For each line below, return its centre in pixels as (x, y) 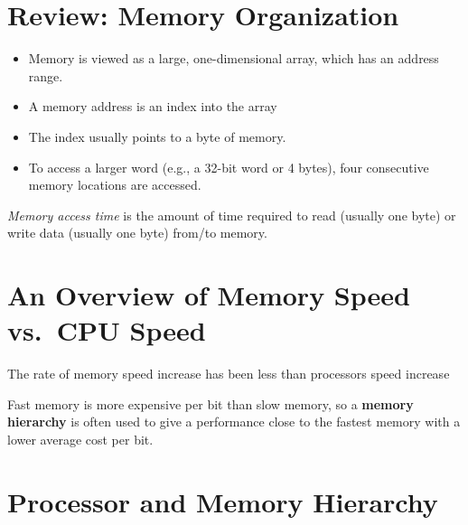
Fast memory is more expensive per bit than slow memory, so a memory (211, 403)
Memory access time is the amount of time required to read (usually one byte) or (232, 215)
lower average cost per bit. (80, 439)
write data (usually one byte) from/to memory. (137, 233)
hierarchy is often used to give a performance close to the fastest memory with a (234, 422)
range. (46, 75)
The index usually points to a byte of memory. (157, 136)
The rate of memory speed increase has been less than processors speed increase (229, 374)
